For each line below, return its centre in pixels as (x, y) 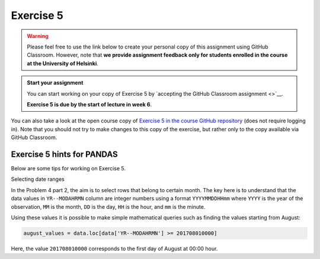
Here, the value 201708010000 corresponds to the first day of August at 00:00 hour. (114, 248)
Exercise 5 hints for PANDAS (64, 154)
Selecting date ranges (38, 179)
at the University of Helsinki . (63, 63)
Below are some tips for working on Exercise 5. (68, 168)
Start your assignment (55, 83)
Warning (38, 36)
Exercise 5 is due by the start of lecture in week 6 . (89, 104)
